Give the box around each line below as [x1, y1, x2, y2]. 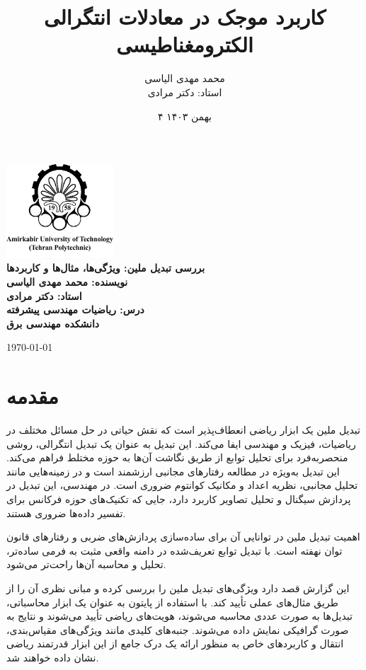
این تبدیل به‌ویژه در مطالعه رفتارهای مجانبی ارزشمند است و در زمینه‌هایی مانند [6, 463, 340, 478]
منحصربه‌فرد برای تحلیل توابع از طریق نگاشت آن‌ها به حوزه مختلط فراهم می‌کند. [6, 450, 348, 465]
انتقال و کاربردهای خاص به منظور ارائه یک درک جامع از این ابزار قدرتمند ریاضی [6, 636, 344, 651]
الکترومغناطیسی [116, 30, 253, 59]
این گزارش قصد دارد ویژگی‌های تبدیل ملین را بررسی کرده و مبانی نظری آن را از [6, 580, 350, 595]
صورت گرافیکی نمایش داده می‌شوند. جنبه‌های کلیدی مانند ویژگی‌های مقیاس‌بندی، [6, 622, 349, 637]
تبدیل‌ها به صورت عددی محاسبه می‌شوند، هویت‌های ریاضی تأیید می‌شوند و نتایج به [6, 608, 353, 623]
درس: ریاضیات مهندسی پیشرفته [6, 302, 144, 317]
